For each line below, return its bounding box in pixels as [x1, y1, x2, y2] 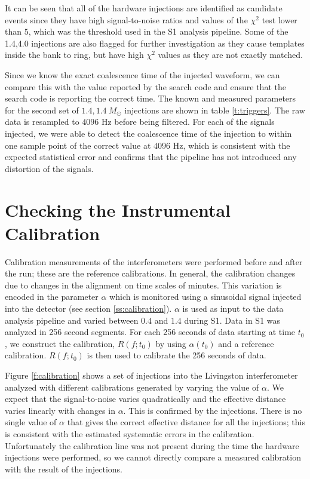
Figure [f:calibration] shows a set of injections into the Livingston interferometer [5, 369, 298, 381]
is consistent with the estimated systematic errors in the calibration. [5, 427, 254, 440]
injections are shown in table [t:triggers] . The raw [124, 103, 305, 116]
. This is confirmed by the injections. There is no [123, 404, 302, 416]
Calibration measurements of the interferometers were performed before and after [5, 255, 303, 268]
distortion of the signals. [5, 162, 94, 174]
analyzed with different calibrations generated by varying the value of [5, 380, 259, 393]
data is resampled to [5, 115, 79, 128]
